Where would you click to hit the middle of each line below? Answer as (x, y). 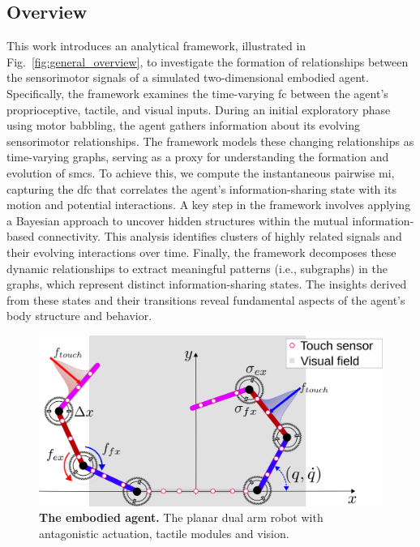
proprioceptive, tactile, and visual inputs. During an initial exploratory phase (199, 109)
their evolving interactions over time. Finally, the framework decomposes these (201, 252)
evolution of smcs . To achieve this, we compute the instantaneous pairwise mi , (201, 172)
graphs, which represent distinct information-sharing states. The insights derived (207, 284)
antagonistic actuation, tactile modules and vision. (164, 533)
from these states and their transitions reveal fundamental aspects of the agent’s (206, 299)
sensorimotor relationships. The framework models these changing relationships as (210, 141)
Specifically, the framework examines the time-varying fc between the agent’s (197, 93)
